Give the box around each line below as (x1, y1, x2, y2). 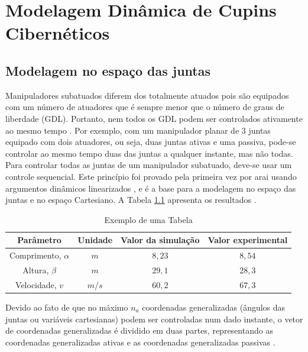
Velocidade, (15, 278, 57, 290)
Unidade (77, 234, 113, 246)
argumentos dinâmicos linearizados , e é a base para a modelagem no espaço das (5, 182, 296, 194)
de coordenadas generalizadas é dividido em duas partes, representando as (5, 324, 273, 337)
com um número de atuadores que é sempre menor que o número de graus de (5, 101, 284, 113)
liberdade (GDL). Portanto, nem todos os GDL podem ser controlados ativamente (5, 112, 303, 124)
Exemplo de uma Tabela (104, 213, 193, 225)
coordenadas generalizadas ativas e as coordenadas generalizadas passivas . (5, 335, 275, 348)
